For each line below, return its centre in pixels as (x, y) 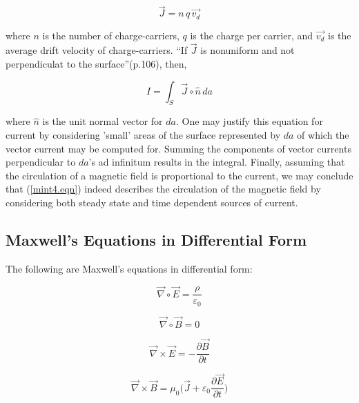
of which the (323, 135)
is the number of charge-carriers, (111, 35)
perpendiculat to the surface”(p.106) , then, (96, 64)
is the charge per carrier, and (252, 35)
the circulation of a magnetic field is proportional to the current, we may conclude (179, 175)
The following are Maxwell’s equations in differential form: (129, 268)
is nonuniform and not (248, 50)
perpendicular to (41, 162)
